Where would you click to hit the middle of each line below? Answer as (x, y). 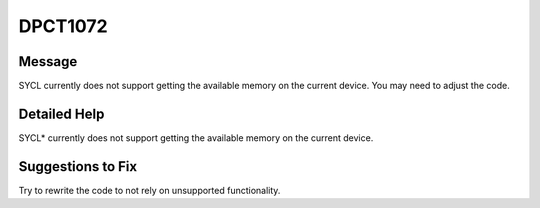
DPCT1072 (63, 26)
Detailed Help (61, 113)
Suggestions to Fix (78, 166)
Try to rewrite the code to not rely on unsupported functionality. (149, 190)
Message (48, 61)
